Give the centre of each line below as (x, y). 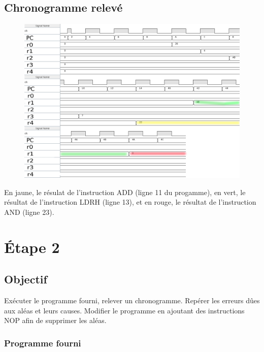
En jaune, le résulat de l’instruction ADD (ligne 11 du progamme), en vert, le (125, 192)
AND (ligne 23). (29, 212)
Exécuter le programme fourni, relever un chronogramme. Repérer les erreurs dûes (132, 300)
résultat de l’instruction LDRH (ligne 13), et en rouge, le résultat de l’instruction (130, 202)
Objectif (26, 279)
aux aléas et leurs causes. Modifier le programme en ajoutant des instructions (124, 310)
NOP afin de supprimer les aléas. (55, 320)
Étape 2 (32, 247)
